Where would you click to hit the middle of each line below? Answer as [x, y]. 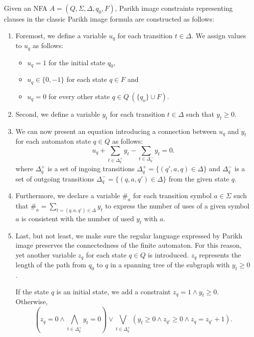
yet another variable [46, 254]
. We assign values [219, 35]
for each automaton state [53, 141]
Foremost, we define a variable [61, 35]
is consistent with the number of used [78, 218]
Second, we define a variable [58, 114]
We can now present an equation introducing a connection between [116, 131]
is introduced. [168, 254]
